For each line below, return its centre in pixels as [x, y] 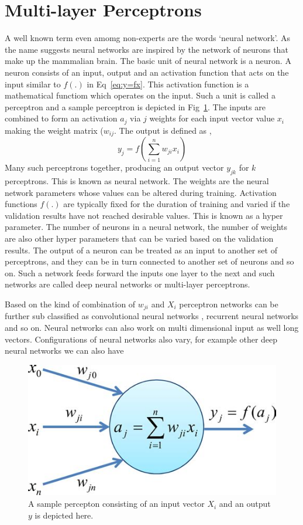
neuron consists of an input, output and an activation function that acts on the [147, 72]
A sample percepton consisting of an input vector [116, 504]
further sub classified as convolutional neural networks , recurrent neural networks [152, 316]
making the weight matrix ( [54, 130]
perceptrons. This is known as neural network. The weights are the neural [137, 180]
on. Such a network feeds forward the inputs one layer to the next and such [140, 272]
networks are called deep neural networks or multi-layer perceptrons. [128, 284]
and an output [245, 504]
